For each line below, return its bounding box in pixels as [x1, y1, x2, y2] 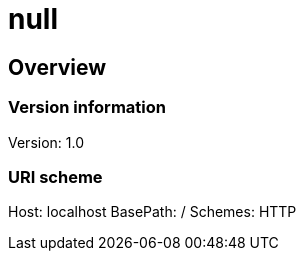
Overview [8, 54, 107, 80]
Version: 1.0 [8, 133, 85, 151]
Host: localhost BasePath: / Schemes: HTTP [8, 203, 297, 221]
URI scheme [8, 166, 103, 187]
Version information [8, 97, 166, 118]
